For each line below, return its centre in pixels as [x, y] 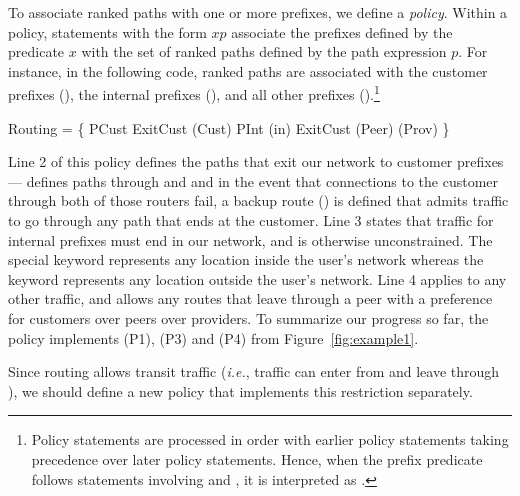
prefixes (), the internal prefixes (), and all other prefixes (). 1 [194, 93]
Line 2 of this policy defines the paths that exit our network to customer [230, 161]
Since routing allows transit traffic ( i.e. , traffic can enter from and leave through [254, 371]
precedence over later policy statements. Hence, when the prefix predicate [257, 458]
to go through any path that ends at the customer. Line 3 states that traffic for [251, 220]
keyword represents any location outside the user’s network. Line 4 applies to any [257, 278]
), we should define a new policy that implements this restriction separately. [240, 390]
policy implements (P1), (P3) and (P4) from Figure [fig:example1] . [213, 337]
